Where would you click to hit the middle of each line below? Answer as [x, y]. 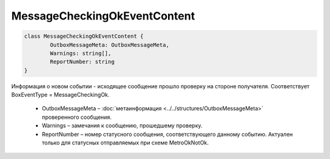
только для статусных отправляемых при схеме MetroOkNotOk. [125, 143]
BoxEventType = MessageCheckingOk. [61, 95]
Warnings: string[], [81, 53]
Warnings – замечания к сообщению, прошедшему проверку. [122, 125]
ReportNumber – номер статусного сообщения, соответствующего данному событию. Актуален [167, 134]
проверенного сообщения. [77, 117]
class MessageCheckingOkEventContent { [84, 36]
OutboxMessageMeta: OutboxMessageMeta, [109, 45]
